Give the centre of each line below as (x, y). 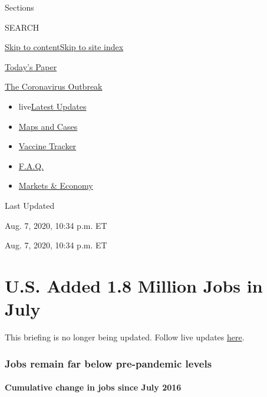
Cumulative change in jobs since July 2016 (93, 387)
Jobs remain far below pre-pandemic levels (108, 363)
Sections (19, 7)
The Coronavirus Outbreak (54, 86)
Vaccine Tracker (47, 146)
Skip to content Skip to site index (64, 47)
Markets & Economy (56, 186)
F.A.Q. (31, 165)
